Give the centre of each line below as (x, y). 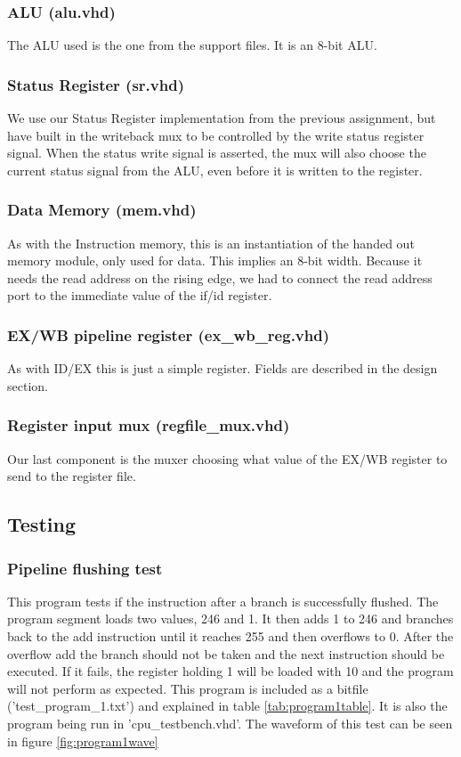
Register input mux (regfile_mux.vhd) (149, 425)
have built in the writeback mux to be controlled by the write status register (216, 135)
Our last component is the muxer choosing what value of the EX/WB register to (227, 458)
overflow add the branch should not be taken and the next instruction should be (226, 653)
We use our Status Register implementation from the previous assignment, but (222, 118)
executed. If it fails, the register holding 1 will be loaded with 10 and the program (230, 671)
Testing (41, 524)
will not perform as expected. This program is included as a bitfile (188, 688)
